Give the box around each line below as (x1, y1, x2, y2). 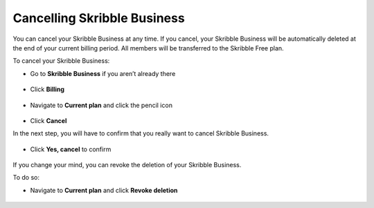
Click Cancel (30, 116, 67, 124)
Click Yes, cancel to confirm (30, 145, 112, 153)
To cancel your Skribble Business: (12, 57, 110, 65)
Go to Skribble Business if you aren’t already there (30, 69, 176, 77)
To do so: (12, 173, 39, 182)
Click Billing (30, 85, 65, 93)
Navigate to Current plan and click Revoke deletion (30, 186, 178, 194)
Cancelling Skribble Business (12, 10, 185, 26)
